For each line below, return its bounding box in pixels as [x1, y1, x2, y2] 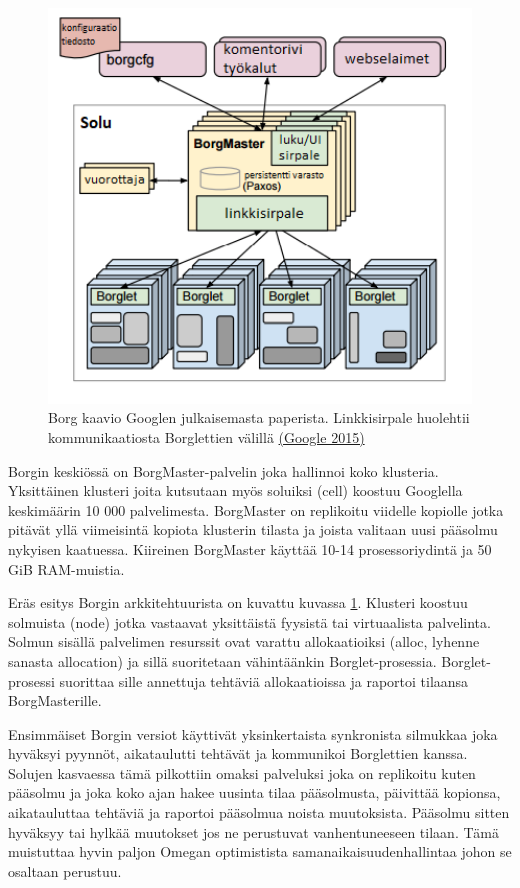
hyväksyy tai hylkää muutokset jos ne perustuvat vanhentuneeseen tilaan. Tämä [8, 821, 499, 842]
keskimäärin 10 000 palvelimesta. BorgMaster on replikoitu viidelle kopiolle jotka [8, 499, 504, 520]
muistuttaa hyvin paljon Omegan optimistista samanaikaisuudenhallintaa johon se [8, 841, 512, 862]
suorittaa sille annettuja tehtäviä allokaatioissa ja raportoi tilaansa [59, 670, 469, 691]
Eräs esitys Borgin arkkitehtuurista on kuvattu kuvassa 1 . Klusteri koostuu [8, 592, 468, 613]
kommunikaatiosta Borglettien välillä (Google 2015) [48, 426, 365, 447]
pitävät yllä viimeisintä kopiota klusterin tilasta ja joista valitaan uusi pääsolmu [8, 519, 498, 540]
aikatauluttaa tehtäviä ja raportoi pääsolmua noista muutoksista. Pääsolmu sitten [8, 802, 510, 823]
